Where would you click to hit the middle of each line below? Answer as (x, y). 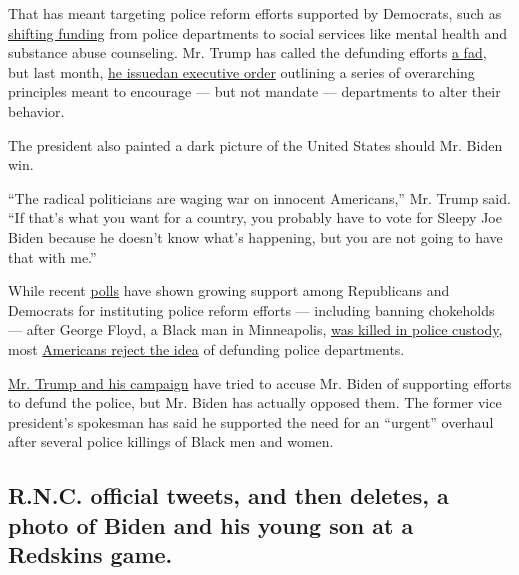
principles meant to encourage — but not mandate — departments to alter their (254, 91)
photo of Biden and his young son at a (211, 524)
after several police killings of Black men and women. (171, 441)
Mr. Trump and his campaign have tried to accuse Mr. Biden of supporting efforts (260, 382)
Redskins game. (90, 554)
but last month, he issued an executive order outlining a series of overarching (241, 71)
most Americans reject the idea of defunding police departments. (206, 348)
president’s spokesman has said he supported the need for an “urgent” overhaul (251, 421)
